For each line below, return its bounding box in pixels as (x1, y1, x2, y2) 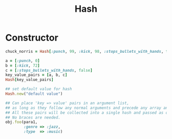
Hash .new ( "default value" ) (5, 91, 63, 96)
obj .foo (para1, (5, 120, 38, 125)
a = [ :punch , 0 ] (5, 58, 40, 63)
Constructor (5, 32, 59, 44)
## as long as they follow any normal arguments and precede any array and (5, 105, 170, 110)
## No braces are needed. (5, 115, 60, 120)
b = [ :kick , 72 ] (5, 63, 40, 68)
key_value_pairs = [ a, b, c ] (5, 72, 68, 77)
